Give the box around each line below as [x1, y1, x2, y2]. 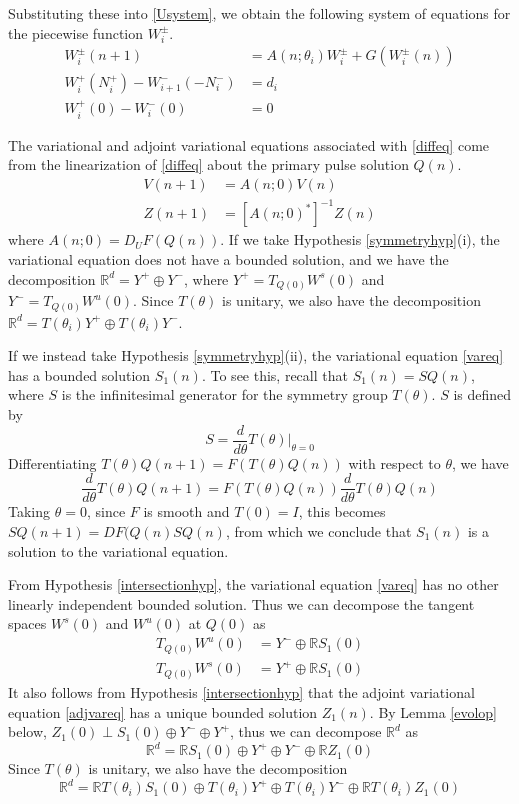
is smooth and [143, 501, 230, 522]
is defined [453, 384, 512, 405]
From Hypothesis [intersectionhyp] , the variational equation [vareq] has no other [8, 574, 499, 595]
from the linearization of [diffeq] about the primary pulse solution [8, 154, 409, 175]
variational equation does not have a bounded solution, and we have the [8, 249, 449, 269]
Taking [8, 501, 51, 522]
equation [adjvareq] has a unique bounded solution [8, 701, 318, 722]
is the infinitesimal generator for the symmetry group [61, 384, 388, 405]
